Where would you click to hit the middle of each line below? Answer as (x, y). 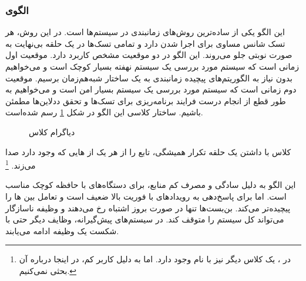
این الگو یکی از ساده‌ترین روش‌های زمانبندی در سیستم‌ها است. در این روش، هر (145, 32)
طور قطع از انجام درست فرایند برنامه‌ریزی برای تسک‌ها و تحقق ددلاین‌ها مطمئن (146, 100)
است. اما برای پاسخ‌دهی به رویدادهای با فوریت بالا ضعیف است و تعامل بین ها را (146, 196)
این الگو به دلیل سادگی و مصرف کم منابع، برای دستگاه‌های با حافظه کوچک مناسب (151, 185)
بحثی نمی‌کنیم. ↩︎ (48, 270)
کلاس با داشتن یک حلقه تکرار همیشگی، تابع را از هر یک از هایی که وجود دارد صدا (148, 151)
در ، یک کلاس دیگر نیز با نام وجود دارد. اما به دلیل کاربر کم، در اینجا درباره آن (155, 259)
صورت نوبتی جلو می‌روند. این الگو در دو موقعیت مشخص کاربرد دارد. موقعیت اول (149, 55)
